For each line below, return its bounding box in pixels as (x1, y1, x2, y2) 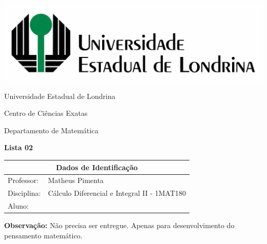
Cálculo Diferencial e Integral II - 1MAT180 (48, 188, 186, 198)
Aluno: (8, 200, 29, 211)
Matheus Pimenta (48, 175, 104, 186)
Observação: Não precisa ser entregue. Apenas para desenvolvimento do (4, 220, 235, 231)
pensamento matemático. (4, 230, 83, 240)
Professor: (8, 175, 39, 186)
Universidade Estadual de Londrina (4, 90, 116, 101)
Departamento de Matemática (4, 125, 99, 135)
